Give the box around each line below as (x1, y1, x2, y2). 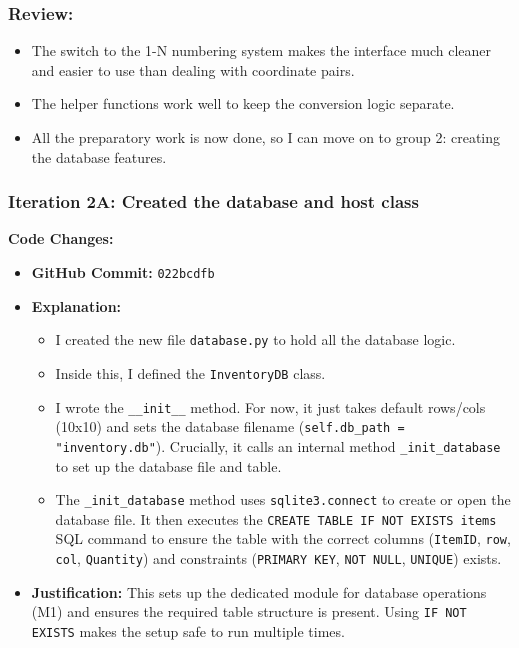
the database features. (31, 146, 167, 167)
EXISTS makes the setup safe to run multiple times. (31, 621, 345, 641)
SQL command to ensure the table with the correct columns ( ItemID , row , (55, 528, 511, 549)
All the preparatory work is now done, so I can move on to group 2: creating (31, 127, 500, 147)
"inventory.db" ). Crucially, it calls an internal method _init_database (55, 435, 501, 456)
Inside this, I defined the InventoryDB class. (55, 362, 326, 383)
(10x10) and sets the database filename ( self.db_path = (55, 416, 405, 437)
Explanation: (31, 295, 122, 316)
